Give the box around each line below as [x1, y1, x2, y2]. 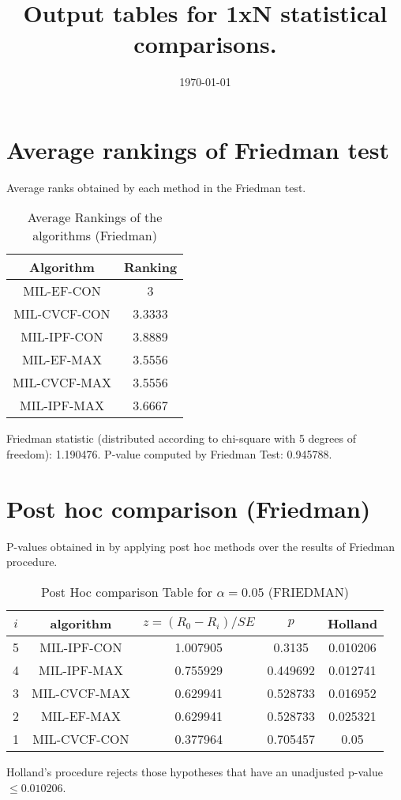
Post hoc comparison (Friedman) [6, 492, 371, 524]
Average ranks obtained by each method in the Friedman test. [6, 179, 306, 195]
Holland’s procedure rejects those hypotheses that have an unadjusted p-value [6, 763, 383, 779]
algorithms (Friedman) [32, 226, 157, 245]
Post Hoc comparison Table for [41, 582, 213, 601]
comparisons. [133, 28, 277, 60]
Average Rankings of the [27, 208, 163, 227]
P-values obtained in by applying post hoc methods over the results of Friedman [6, 538, 395, 554]
